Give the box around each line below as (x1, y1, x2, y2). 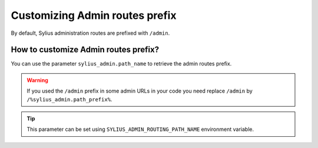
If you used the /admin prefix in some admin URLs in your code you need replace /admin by (26, 87, 253, 94)
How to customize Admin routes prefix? (11, 45, 159, 55)
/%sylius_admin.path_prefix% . (26, 96, 112, 103)
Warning (26, 77, 48, 84)
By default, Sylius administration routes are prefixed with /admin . (11, 29, 170, 37)
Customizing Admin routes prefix (11, 9, 177, 22)
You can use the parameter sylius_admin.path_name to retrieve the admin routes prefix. (11, 60, 232, 67)
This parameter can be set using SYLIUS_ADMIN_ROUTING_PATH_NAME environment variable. (26, 126, 254, 133)
